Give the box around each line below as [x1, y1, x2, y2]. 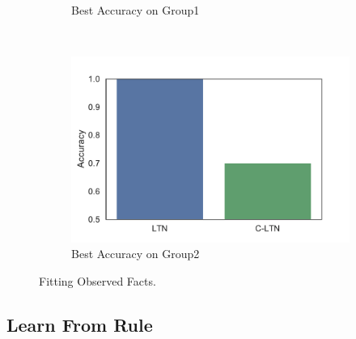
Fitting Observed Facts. [39, 272, 156, 289]
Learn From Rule [6, 311, 153, 337]
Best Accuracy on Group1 [71, 2, 200, 18]
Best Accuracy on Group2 [71, 245, 200, 262]
